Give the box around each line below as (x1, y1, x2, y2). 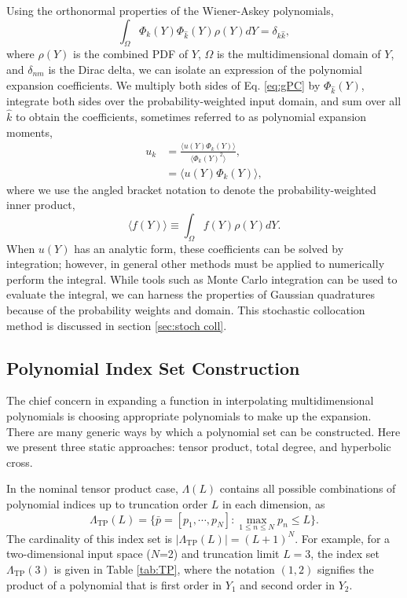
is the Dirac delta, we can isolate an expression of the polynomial (48, 61, 362, 77)
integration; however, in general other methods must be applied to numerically (6, 255, 385, 272)
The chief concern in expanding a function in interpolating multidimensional (6, 392, 374, 409)
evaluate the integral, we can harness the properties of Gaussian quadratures (6, 286, 376, 303)
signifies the (317, 560, 374, 577)
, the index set (310, 545, 379, 562)
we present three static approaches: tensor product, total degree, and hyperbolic (6, 438, 391, 455)
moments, (6, 123, 53, 140)
